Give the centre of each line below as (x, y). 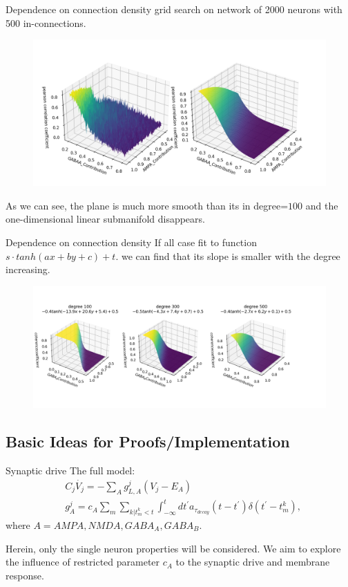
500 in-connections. (46, 22)
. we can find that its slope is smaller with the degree (228, 255)
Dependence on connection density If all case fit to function (131, 242)
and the (322, 205)
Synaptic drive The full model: (70, 470)
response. (25, 575)
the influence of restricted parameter (83, 562)
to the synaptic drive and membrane (253, 562)
